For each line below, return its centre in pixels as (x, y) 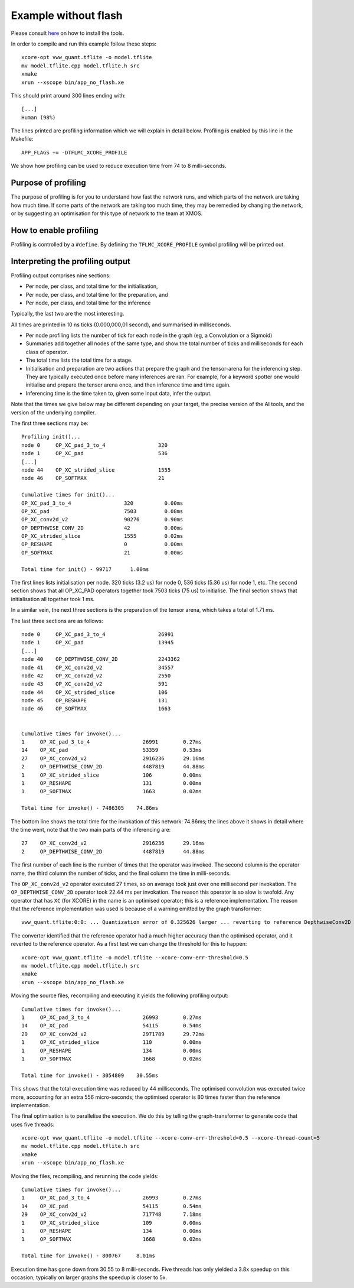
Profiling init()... (51, 437)
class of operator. (47, 352)
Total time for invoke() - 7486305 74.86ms (90, 808)
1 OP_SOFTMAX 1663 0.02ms (112, 791)
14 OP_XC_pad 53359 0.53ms (112, 750)
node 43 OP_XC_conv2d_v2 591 (95, 684)
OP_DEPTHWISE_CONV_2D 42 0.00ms (102, 528)
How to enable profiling (55, 230)
